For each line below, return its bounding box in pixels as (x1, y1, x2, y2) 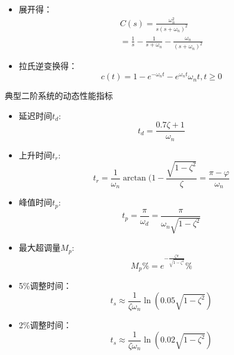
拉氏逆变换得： (18, 60, 77, 72)
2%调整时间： (18, 319, 72, 331)
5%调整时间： (18, 279, 72, 292)
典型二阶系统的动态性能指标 (5, 89, 113, 102)
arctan (122, 174, 146, 183)
